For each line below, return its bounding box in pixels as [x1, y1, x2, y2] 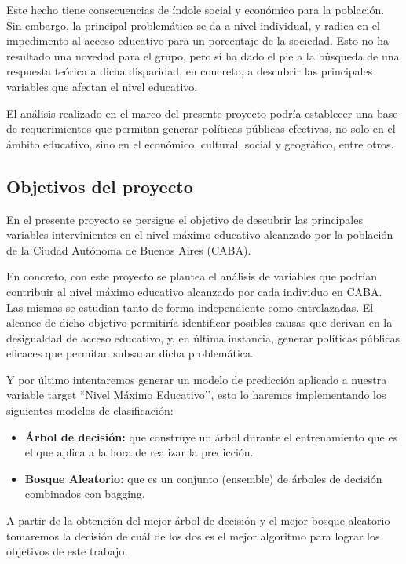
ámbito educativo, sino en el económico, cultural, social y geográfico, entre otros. [6, 135, 394, 152]
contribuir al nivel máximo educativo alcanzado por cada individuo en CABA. [6, 283, 382, 299]
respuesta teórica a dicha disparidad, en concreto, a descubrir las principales [6, 63, 373, 79]
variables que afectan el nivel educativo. [6, 78, 198, 94]
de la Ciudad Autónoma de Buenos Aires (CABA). [6, 241, 251, 258]
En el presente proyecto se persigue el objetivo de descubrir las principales [6, 211, 363, 227]
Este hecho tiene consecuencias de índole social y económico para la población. [6, 2, 385, 17]
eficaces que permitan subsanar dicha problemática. [6, 345, 254, 361]
